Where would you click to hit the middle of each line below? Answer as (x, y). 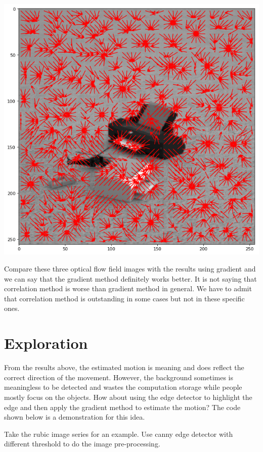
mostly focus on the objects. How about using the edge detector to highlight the (128, 397)
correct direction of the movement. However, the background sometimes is (119, 377)
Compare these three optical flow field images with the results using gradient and (130, 269)
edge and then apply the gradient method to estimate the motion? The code (122, 407)
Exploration (46, 343)
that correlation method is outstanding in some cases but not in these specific (124, 298)
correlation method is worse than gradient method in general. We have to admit (128, 288)
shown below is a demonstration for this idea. (75, 417)
